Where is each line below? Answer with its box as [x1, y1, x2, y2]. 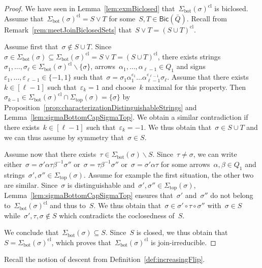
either [4, 158, 22, 169]
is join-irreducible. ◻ [150, 237, 216, 247]
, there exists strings [157, 51, 221, 61]
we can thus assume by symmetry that [4, 131, 124, 142]
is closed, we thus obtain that [136, 227, 228, 238]
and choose [102, 81, 136, 92]
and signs [176, 61, 206, 72]
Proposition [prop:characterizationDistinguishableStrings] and [4, 102, 197, 112]
